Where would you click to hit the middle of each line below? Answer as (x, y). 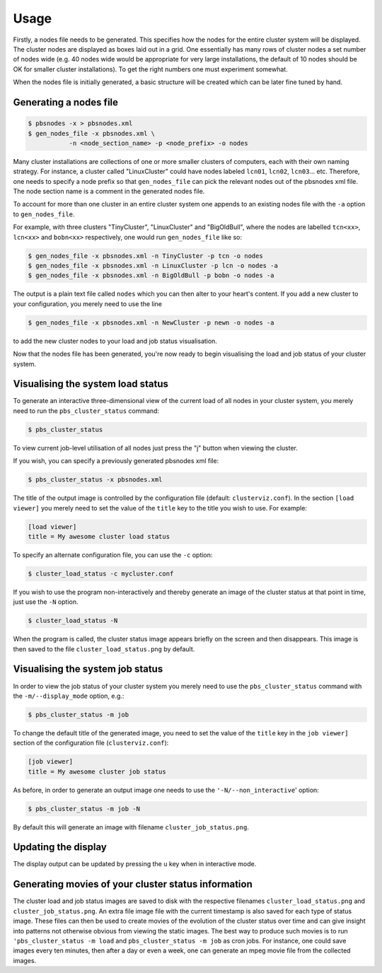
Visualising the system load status (91, 384)
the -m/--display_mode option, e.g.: (69, 696)
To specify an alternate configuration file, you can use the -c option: (113, 554)
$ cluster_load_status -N (73, 621)
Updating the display (60, 847)
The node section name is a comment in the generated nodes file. (109, 192)
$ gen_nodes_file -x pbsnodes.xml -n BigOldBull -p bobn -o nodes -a (151, 275)
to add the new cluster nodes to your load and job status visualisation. (115, 341)
